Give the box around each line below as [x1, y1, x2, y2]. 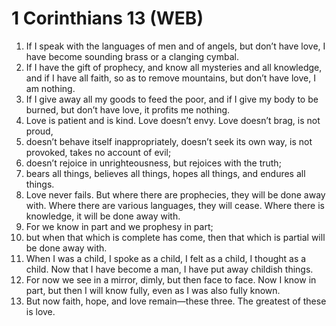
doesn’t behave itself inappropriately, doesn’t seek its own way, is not [25, 135, 313, 147]
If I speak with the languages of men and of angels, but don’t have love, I [25, 40, 326, 52]
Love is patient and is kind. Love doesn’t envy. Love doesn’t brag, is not [25, 114, 321, 126]
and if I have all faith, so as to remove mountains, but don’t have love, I [25, 72, 316, 84]
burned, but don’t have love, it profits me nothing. [25, 103, 231, 116]
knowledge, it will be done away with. [25, 210, 181, 222]
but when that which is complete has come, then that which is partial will [25, 231, 326, 243]
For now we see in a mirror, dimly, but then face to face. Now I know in [25, 273, 317, 286]
